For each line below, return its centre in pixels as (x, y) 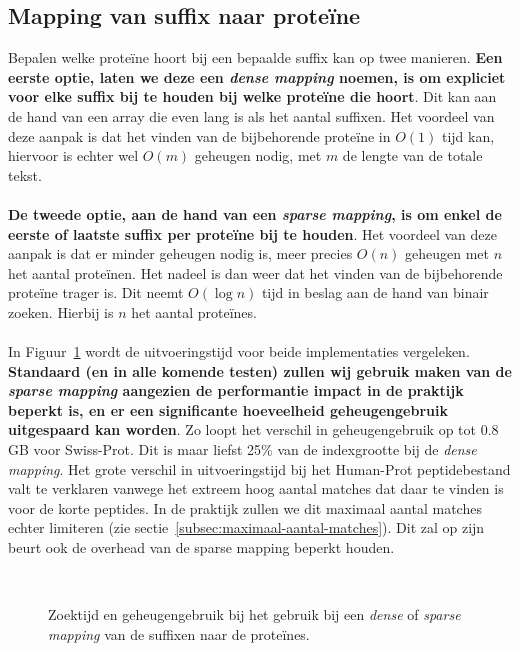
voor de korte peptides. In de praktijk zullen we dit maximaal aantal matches (245, 507)
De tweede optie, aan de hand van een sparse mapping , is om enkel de (255, 213)
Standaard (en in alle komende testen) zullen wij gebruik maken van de (260, 370)
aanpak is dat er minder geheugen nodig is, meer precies (180, 253)
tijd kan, (468, 135)
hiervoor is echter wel (73, 155)
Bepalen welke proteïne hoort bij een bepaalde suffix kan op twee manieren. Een (255, 57)
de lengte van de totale (412, 155)
